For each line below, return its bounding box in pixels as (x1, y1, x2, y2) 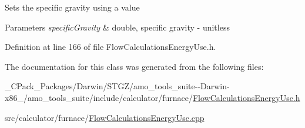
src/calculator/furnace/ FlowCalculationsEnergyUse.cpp (5, 111, 205, 123)
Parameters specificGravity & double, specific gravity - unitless (5, 21, 230, 33)
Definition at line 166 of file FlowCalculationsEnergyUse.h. (5, 41, 216, 53)
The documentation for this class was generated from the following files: (5, 60, 264, 72)
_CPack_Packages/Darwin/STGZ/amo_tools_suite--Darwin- (5, 80, 230, 92)
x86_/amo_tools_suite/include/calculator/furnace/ (5, 91, 193, 103)
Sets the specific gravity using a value (5, 1, 140, 13)
